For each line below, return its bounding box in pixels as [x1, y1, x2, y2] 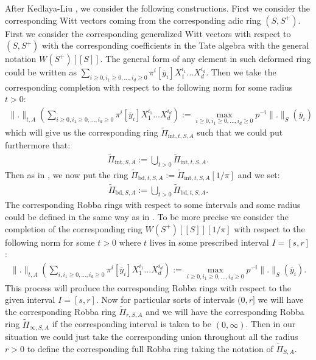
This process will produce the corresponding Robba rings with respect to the [5, 281, 291, 294]
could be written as [5, 66, 77, 78]
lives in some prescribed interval [149, 235, 269, 248]
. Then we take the [206, 66, 276, 78]
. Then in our [245, 317, 296, 330]
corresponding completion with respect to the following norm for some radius [5, 80, 293, 93]
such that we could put [197, 126, 283, 139]
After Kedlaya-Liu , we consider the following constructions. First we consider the [5, 2, 311, 14]
